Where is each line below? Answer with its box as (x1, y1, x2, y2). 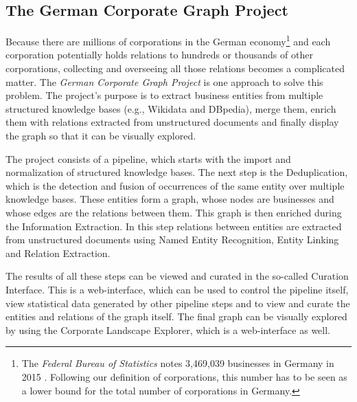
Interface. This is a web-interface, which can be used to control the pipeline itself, (5, 282, 349, 296)
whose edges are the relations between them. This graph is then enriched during (5, 205, 342, 219)
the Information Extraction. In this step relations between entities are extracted (5, 219, 342, 233)
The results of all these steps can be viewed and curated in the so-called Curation (5, 269, 349, 283)
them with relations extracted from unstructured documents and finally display (5, 115, 339, 129)
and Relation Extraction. (5, 245, 111, 260)
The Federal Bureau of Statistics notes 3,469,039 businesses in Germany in (21, 356, 334, 370)
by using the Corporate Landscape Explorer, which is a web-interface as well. (5, 322, 330, 337)
